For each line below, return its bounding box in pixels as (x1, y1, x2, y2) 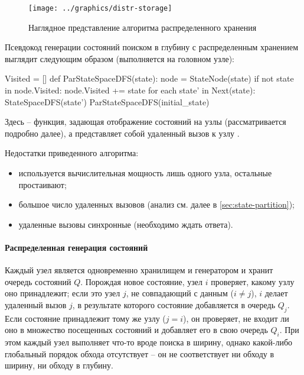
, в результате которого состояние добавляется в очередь (72, 298, 276, 311)
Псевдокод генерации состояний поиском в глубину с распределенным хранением (5, 41, 299, 53)
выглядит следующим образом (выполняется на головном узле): (5, 52, 235, 64)
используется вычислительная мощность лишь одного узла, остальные (18, 167, 272, 179)
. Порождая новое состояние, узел (80, 275, 203, 287)
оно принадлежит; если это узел (5, 287, 120, 299)
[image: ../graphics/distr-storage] (28, 4, 172, 12)
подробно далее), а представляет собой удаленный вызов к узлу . (5, 127, 240, 139)
